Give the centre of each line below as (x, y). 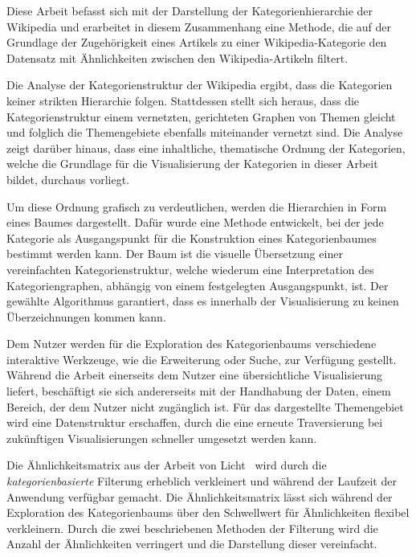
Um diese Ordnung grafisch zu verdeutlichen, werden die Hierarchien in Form (197, 206)
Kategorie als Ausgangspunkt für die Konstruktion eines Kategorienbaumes (192, 238)
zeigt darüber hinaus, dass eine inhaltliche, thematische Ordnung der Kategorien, (206, 147)
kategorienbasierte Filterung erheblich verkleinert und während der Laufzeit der (202, 481)
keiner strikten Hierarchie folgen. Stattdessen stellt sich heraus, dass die (183, 100)
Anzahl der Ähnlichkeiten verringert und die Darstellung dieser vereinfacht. (192, 544)
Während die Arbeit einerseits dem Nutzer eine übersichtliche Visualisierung (195, 375)
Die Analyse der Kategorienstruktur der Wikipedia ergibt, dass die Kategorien (200, 85)
